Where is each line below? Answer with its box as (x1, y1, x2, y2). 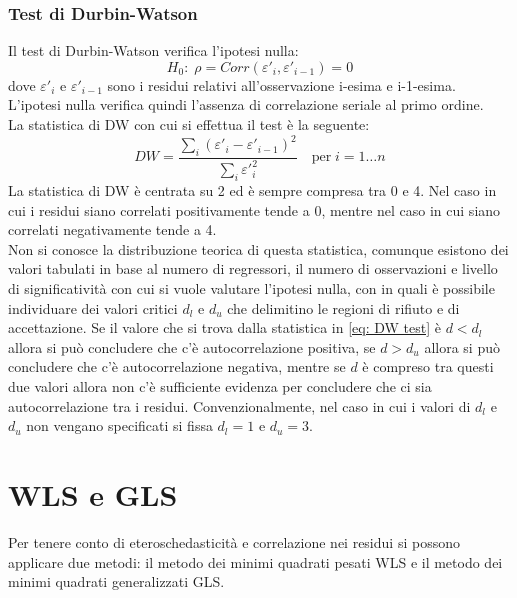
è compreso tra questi (362, 356, 494, 377)
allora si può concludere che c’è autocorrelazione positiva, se (8, 336, 376, 357)
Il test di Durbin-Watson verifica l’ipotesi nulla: (8, 40, 299, 61)
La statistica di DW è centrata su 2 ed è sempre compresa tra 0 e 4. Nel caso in (8, 180, 497, 201)
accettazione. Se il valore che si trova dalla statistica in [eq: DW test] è (8, 317, 441, 338)
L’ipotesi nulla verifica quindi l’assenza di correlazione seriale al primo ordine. (8, 94, 484, 115)
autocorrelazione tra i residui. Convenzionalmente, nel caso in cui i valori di (8, 395, 471, 416)
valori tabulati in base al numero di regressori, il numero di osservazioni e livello (8, 258, 498, 279)
